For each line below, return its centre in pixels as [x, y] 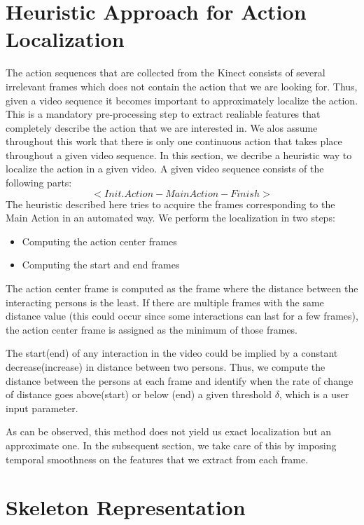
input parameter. [42, 408]
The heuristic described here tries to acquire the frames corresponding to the [170, 204]
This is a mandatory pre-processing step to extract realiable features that [163, 114]
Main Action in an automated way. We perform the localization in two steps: [170, 218]
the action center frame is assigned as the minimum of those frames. [152, 329]
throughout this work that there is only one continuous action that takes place [174, 141]
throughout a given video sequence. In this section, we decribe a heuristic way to [179, 155]
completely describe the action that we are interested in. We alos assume [162, 127]
